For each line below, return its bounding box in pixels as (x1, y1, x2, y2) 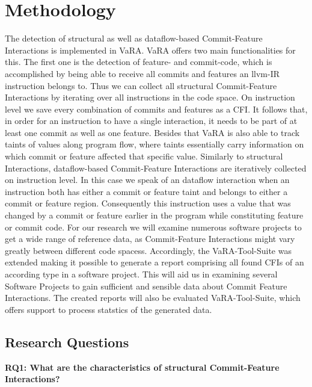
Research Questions (5, 332, 129, 351)
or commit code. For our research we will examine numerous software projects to (5, 220, 302, 233)
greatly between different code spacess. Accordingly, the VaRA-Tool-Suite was (5, 244, 292, 256)
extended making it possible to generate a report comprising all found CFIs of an (5, 256, 304, 268)
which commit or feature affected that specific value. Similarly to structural (5, 150, 283, 163)
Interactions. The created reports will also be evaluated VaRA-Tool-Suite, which (5, 291, 301, 304)
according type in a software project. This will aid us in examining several (5, 268, 278, 280)
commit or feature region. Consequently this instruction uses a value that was (5, 197, 291, 209)
